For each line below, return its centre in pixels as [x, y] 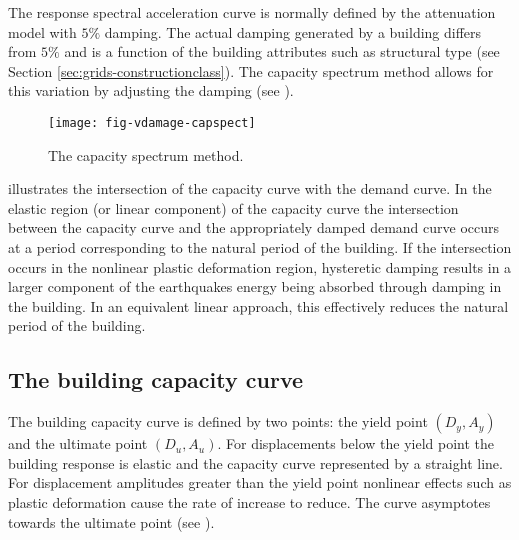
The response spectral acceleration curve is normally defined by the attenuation [252, 12]
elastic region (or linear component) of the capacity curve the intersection [233, 207]
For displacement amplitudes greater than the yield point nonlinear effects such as [260, 482]
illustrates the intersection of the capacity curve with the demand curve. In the [250, 188]
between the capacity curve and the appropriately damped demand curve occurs [254, 227]
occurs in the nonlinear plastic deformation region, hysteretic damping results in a [260, 266]
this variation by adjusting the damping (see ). [151, 90]
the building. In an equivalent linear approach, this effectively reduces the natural [258, 305]
